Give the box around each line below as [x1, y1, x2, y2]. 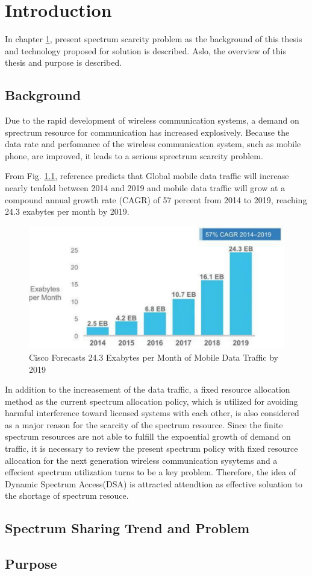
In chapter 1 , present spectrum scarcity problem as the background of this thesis [5, 33, 302, 45]
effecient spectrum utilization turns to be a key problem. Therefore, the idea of [5, 466, 296, 478]
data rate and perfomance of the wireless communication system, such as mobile [5, 138, 301, 150]
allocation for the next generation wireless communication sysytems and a [5, 454, 278, 466]
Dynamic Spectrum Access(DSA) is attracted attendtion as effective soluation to [5, 477, 302, 490]
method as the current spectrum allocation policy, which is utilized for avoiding [5, 394, 298, 407]
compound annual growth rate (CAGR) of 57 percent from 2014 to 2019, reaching [5, 193, 307, 206]
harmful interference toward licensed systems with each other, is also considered [5, 407, 299, 419]
